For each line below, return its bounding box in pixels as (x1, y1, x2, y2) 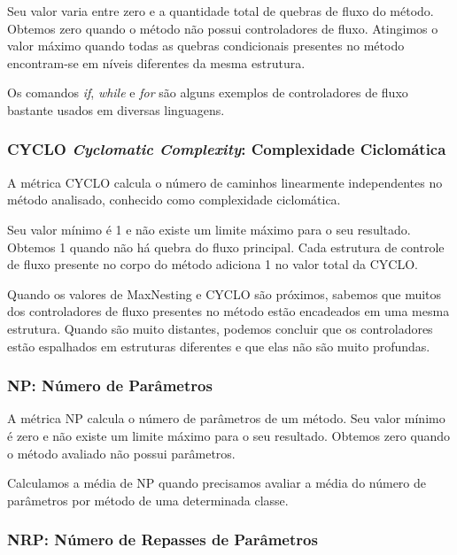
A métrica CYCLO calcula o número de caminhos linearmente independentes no (7, 173, 443, 191)
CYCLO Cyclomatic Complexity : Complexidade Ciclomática (7, 138, 446, 160)
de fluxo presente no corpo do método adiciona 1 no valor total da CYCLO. (7, 255, 418, 274)
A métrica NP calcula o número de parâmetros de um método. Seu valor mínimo (7, 409, 445, 428)
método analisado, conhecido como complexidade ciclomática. (7, 190, 341, 209)
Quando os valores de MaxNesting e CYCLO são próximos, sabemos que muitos (7, 284, 442, 303)
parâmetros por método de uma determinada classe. (7, 490, 289, 509)
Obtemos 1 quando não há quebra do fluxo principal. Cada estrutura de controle (7, 237, 445, 256)
